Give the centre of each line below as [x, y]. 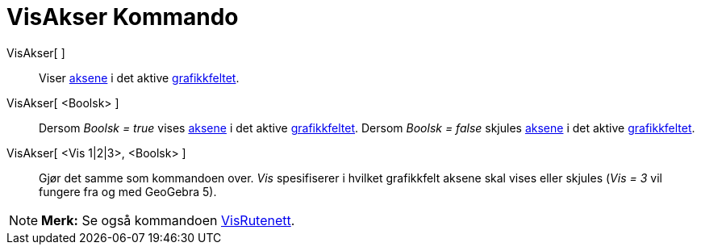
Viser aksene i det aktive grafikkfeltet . [139, 77]
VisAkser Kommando [123, 17]
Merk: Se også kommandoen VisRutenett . [168, 220]
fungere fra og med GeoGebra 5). [128, 191]
